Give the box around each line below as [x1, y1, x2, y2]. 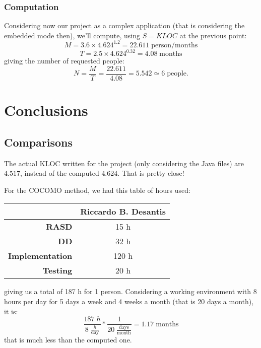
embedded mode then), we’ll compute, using [4, 30, 140, 40]
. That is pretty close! [117, 168, 184, 178]
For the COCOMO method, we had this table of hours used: [4, 184, 190, 195]
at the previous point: [179, 30, 247, 40]
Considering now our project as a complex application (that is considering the [4, 20, 245, 31]
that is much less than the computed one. [4, 334, 132, 345]
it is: [4, 306, 18, 316]
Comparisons [4, 134, 73, 150]
